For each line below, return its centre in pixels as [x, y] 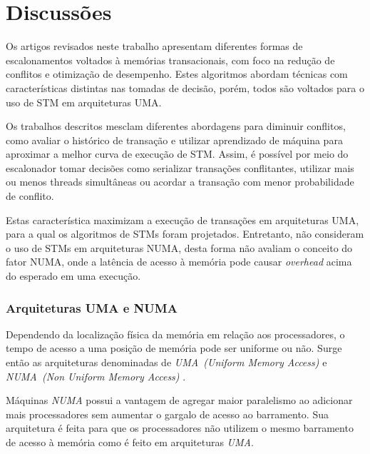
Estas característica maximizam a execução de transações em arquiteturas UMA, [183, 220]
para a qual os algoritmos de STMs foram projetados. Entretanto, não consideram [185, 234]
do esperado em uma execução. [73, 276]
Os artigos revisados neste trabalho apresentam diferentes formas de [154, 46]
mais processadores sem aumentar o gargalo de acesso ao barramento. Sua [167, 414]
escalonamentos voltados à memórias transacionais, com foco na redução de [170, 60]
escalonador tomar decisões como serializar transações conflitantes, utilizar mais [180, 167]
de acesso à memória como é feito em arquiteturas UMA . [130, 442]
